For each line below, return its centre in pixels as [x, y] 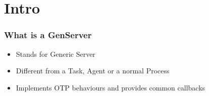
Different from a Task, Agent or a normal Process [93, 71]
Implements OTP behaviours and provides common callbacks [111, 87]
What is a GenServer [48, 35]
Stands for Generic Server [56, 54]
